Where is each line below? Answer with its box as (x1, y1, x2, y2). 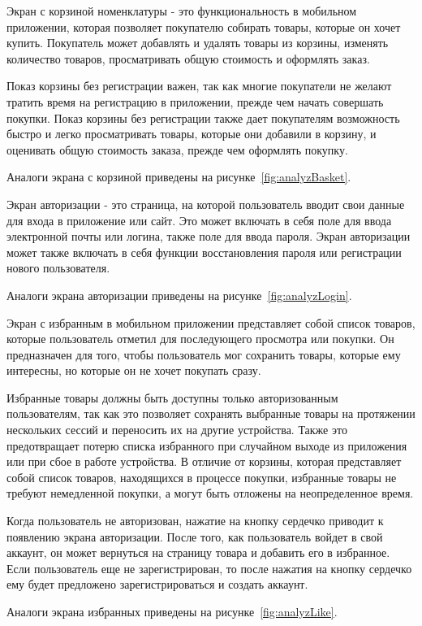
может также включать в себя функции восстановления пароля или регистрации (6, 243, 402, 260)
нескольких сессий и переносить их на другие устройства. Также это (6, 421, 347, 438)
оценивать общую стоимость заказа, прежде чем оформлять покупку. (6, 141, 348, 158)
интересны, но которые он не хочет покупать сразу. (6, 362, 261, 379)
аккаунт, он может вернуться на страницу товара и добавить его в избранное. (6, 544, 390, 561)
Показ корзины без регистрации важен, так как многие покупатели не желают (6, 77, 392, 94)
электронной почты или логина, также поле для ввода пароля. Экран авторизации (6, 228, 411, 245)
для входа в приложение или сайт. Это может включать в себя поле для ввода (6, 211, 392, 228)
